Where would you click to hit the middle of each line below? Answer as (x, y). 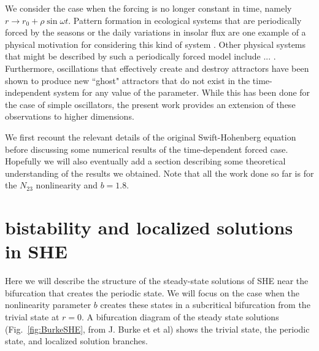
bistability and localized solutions (149, 227)
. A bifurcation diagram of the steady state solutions (180, 317)
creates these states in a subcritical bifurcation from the (205, 305)
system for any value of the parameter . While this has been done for (182, 92)
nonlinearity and (67, 185)
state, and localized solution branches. (76, 341)
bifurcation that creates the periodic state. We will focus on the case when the (152, 292)
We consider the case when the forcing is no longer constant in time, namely (148, 8)
